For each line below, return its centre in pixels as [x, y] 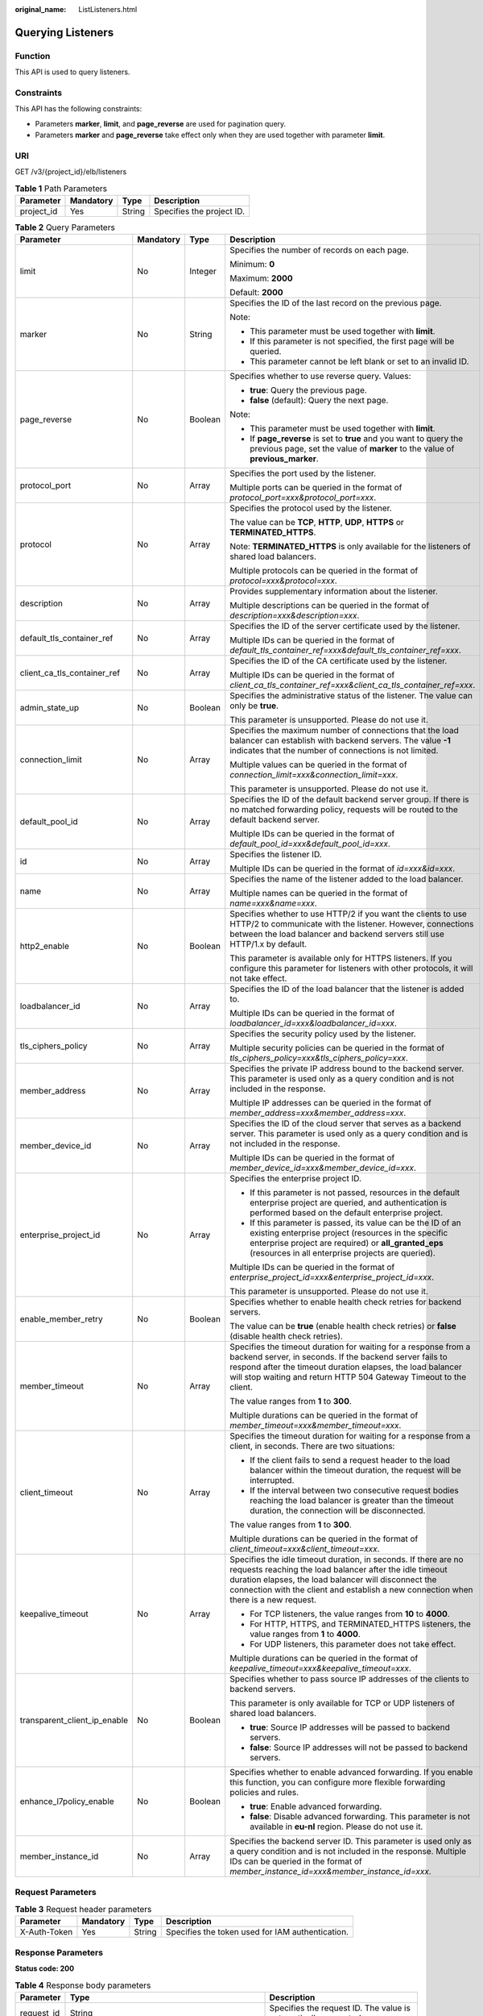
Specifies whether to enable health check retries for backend [346, 1302]
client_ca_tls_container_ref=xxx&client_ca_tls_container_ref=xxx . [353, 685]
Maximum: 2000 [261, 278]
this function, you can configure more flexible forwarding [338, 1782]
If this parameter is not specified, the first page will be [352, 341]
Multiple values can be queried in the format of [318, 764]
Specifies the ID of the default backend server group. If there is [349, 800]
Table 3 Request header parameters [83, 1910]
